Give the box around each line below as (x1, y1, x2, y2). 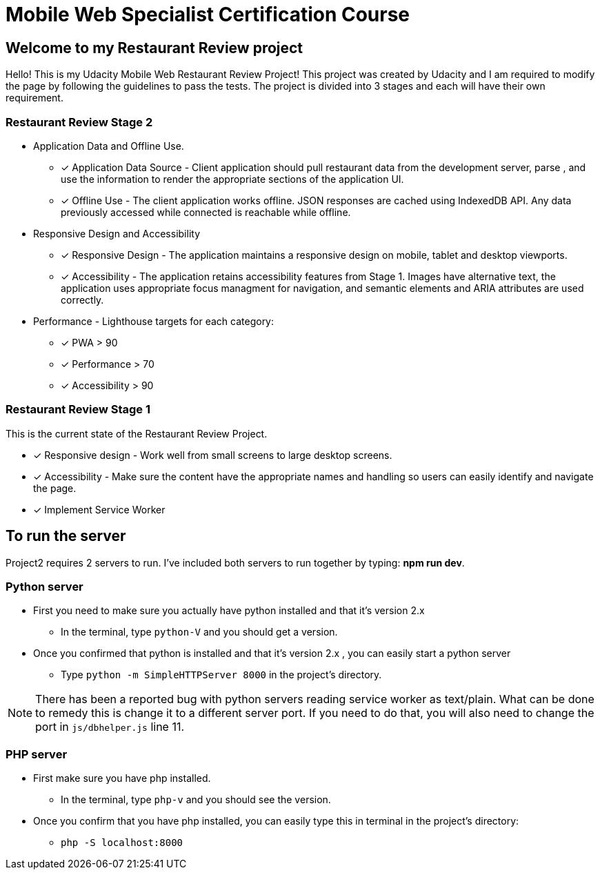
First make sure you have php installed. (33, 772, 211, 785)
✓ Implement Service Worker (33, 503, 166, 515)
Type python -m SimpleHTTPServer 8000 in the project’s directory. (61, 669, 382, 681)
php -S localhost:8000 (61, 837, 183, 849)
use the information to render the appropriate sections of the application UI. (61, 173, 404, 185)
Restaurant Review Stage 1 (6, 402, 151, 417)
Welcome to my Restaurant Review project (6, 39, 303, 57)
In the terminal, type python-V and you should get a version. (61, 626, 338, 638)
